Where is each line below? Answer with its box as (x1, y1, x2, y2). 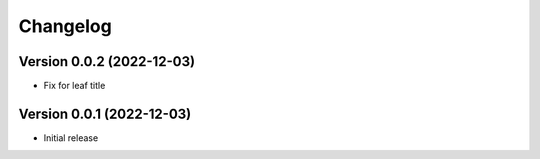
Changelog (18, 15, 112, 37)
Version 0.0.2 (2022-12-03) (18, 53, 195, 70)
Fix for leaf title (43, 80, 106, 92)
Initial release (43, 131, 99, 144)
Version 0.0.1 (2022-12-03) (18, 105, 192, 122)
